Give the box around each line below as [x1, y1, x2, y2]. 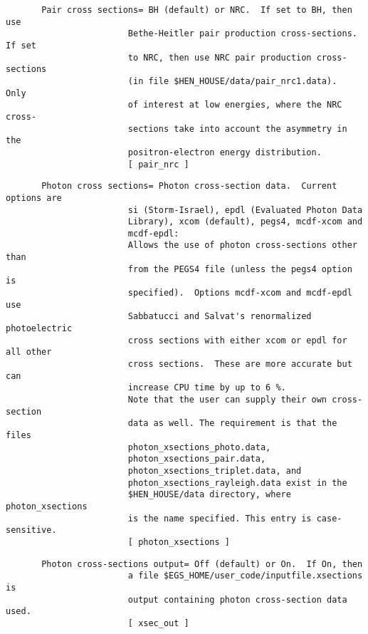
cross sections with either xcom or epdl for [127, 335, 347, 345]
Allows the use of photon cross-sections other [127, 240, 357, 251]
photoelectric [6, 323, 73, 334]
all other [6, 347, 52, 358]
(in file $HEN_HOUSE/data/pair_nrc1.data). [127, 76, 337, 86]
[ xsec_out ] [127, 618, 189, 628]
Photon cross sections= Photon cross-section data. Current [41, 181, 337, 192]
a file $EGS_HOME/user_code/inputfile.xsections [127, 571, 363, 581]
